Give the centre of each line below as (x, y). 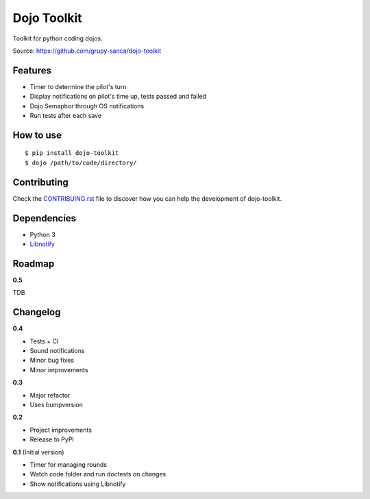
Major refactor (50, 395)
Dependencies (45, 218)
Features (32, 70)
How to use (37, 135)
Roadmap (34, 264)
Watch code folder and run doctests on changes (98, 474)
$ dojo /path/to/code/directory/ (81, 162)
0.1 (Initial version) (38, 452)
